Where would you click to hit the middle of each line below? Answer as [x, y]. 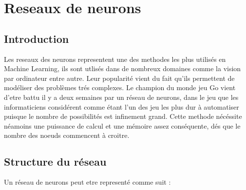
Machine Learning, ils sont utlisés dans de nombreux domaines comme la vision [123, 68]
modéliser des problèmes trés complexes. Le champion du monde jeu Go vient [120, 87]
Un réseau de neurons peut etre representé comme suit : [87, 182]
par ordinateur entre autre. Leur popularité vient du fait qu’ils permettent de [119, 78]
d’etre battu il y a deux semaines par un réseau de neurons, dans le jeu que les [121, 97]
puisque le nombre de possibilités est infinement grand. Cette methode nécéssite [123, 116]
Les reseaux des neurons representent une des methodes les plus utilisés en [115, 59]
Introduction [37, 38]
